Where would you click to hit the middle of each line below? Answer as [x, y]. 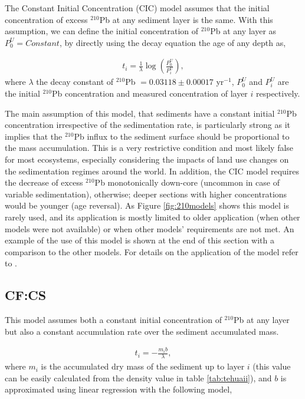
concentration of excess [46, 19]
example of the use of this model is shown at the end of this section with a [140, 240]
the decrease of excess [44, 182]
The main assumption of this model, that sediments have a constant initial [140, 113]
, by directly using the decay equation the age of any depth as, [173, 42]
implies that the [34, 136]
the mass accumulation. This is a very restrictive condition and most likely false [149, 148]
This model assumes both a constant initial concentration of [113, 320]
